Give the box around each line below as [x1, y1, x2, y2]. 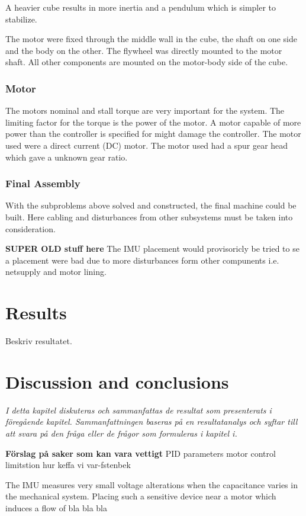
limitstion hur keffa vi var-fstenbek [5, 459, 131, 471]
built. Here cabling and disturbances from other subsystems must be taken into [5, 210, 293, 223]
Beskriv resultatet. [5, 335, 72, 347]
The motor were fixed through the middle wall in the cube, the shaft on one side [5, 33, 297, 45]
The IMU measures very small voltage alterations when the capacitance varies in [5, 478, 298, 491]
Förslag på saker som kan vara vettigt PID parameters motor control [5, 447, 276, 459]
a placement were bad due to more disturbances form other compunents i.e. [5, 254, 279, 266]
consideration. [5, 222, 56, 235]
